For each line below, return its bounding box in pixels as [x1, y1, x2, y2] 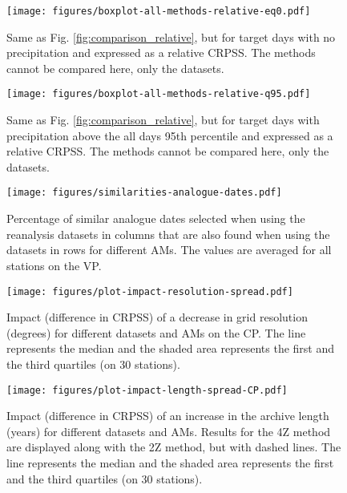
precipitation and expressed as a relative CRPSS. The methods [6, 44, 316, 61]
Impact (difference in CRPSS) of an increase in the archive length [6, 407, 329, 424]
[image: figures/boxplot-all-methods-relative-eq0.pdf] [6, 6, 311, 17]
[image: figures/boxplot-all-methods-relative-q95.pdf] [6, 88, 311, 100]
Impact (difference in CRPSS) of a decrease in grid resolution [6, 309, 308, 325]
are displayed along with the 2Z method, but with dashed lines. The [6, 438, 341, 455]
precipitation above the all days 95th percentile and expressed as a [6, 127, 333, 143]
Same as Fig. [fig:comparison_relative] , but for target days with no [6, 28, 336, 45]
